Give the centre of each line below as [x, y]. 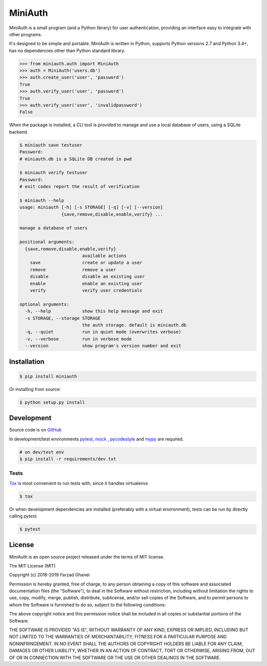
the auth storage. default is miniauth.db [134, 325]
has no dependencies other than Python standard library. [67, 50]
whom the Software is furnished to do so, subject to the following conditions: [88, 605]
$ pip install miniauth [48, 376]
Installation [27, 361]
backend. [19, 132]
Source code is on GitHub [35, 430]
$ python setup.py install [52, 402]
